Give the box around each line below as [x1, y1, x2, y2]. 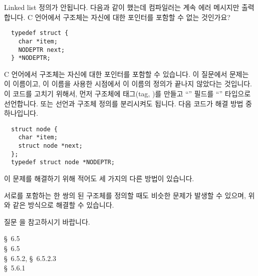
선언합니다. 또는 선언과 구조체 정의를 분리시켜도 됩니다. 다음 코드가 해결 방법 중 [4, 98, 252, 108]
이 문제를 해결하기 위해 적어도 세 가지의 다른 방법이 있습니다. [4, 173, 194, 184]
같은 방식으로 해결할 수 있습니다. [12, 200, 114, 210]
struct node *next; [18, 142, 83, 150]
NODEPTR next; [18, 46, 65, 53]
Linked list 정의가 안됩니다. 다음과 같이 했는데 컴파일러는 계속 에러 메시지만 [4, 2, 240, 12]
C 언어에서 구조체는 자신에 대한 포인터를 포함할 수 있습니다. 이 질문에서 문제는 [4, 68, 249, 79]
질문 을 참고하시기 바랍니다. [4, 216, 90, 227]
